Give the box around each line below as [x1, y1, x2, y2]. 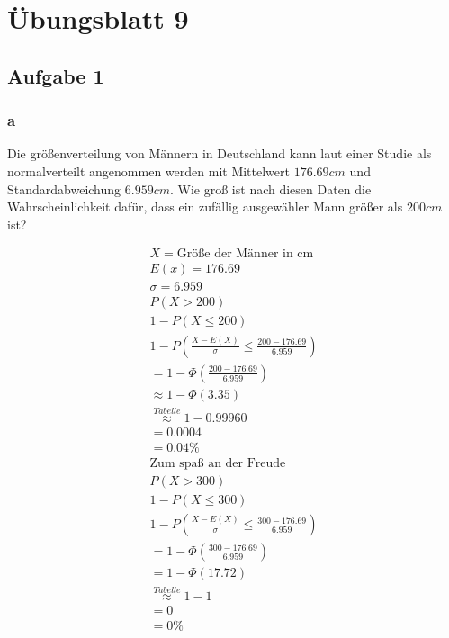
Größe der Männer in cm [176, 247, 314, 261]
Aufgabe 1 [7, 61, 104, 89]
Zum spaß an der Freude [149, 456, 286, 470]
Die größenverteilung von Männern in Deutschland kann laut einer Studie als [7, 144, 432, 163]
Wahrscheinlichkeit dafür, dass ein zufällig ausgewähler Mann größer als [7, 197, 403, 216]
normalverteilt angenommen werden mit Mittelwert [7, 161, 290, 180]
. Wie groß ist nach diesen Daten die [170, 179, 372, 198]
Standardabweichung [7, 179, 121, 198]
